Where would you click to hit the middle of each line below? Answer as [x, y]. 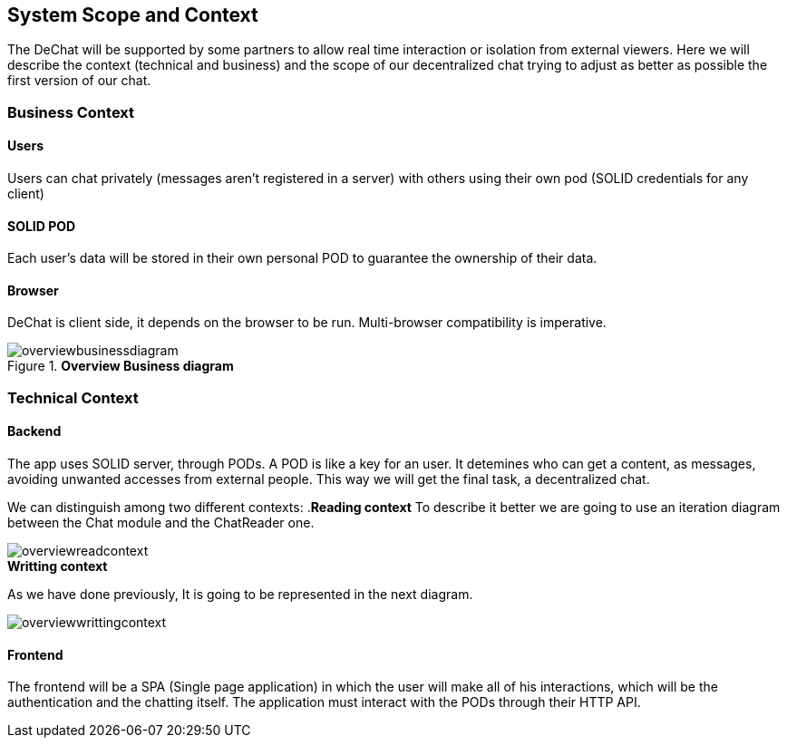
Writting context [58, 566]
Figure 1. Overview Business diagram [121, 366]
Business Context [71, 112]
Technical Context [73, 397]
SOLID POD [42, 226]
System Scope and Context [133, 15]
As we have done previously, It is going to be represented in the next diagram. [240, 595]
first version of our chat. [79, 81]
